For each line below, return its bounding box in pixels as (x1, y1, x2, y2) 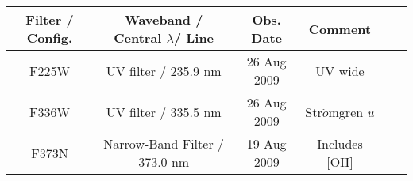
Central (114, 28, 162, 47)
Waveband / (124, 10, 203, 28)
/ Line (173, 28, 214, 47)
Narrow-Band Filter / (103, 134, 224, 153)
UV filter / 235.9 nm (106, 61, 222, 80)
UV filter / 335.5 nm (106, 102, 222, 121)
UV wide (315, 61, 365, 80)
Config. (26, 28, 73, 47)
